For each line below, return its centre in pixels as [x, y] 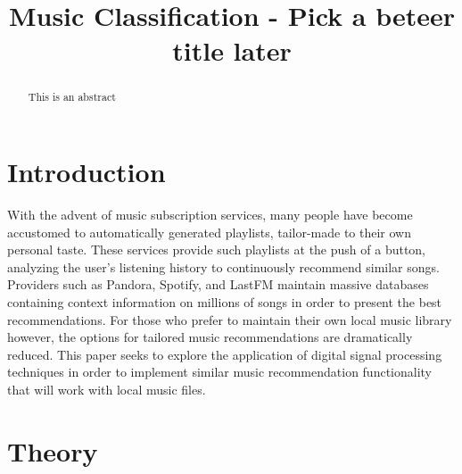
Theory [53, 450]
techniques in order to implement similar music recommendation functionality [219, 372]
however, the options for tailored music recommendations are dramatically [210, 337]
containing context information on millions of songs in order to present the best [225, 301]
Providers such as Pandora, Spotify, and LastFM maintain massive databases [218, 284]
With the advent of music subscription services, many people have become [210, 214]
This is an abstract [72, 97]
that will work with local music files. [107, 389]
